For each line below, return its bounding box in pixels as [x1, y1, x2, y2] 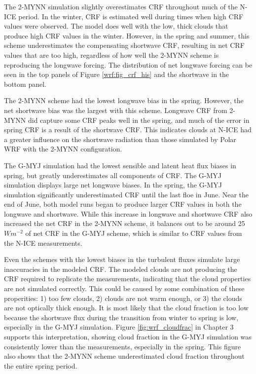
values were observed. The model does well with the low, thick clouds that [4, 21, 228, 31]
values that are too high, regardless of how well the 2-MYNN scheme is [4, 49, 219, 60]
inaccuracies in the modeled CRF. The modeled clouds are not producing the [4, 263, 237, 274]
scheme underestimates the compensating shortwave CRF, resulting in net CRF [4, 40, 245, 50]
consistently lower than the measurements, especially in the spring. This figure [4, 341, 241, 351]
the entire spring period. [4, 360, 77, 371]
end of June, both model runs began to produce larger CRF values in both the [4, 199, 242, 209]
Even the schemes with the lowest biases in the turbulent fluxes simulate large [4, 254, 240, 264]
